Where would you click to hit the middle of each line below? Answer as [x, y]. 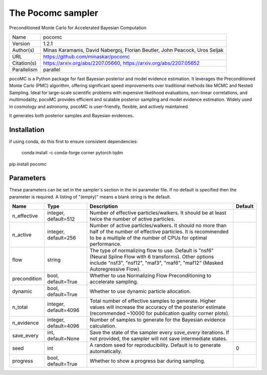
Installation [27, 129]
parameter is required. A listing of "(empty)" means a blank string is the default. [90, 197]
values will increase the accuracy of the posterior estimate [158, 307]
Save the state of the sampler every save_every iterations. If [159, 332]
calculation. [103, 326]
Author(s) [23, 50]
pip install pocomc [28, 164]
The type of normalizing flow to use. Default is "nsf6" [152, 251]
